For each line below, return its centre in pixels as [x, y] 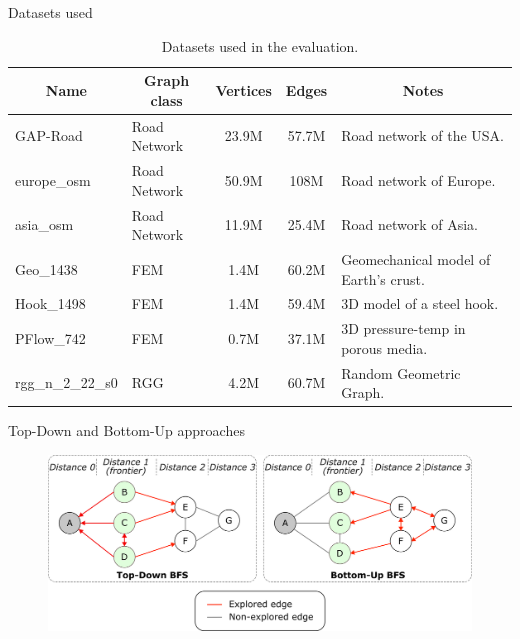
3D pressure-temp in [403, 328]
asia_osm [44, 224]
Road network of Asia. [409, 224]
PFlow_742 [50, 338]
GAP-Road [49, 135]
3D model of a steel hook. [420, 303]
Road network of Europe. [418, 179]
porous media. [384, 347]
